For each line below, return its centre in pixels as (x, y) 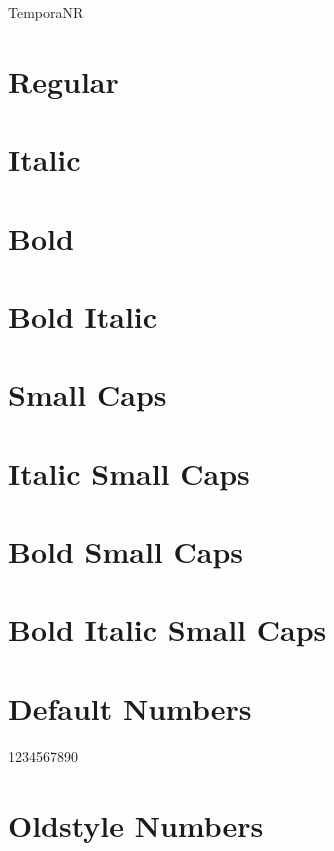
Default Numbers (130, 707)
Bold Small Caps (126, 551)
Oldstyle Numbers (136, 824)
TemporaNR (46, 12)
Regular (63, 80)
